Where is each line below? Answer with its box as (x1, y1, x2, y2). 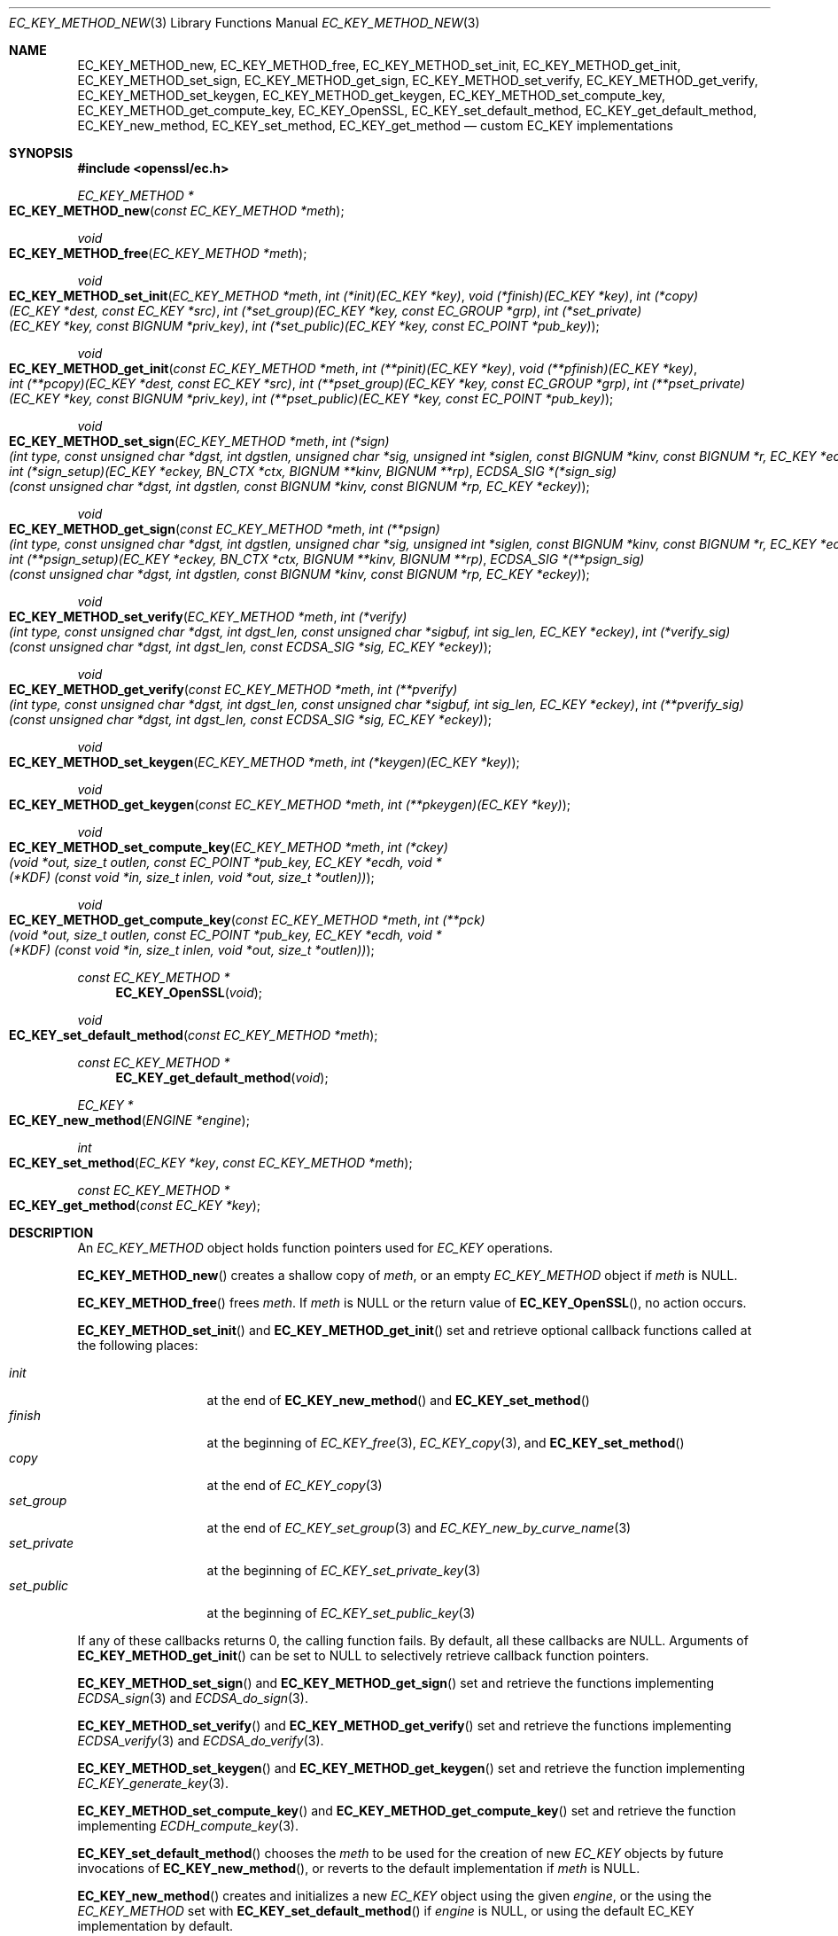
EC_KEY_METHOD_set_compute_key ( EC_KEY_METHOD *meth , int (9, 839, 402, 855)
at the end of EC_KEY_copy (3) (206, 1478, 383, 1493)
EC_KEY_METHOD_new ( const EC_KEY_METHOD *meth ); (9, 203, 345, 218)
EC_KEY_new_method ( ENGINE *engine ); (9, 1112, 250, 1128)
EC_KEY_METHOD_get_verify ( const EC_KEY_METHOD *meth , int (9, 682, 392, 697)
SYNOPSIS (9, 145, 74, 160)
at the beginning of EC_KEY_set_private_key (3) (206, 1563, 481, 1578)
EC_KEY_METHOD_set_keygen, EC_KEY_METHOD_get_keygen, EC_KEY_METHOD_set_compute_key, (77, 88, 666, 103)
